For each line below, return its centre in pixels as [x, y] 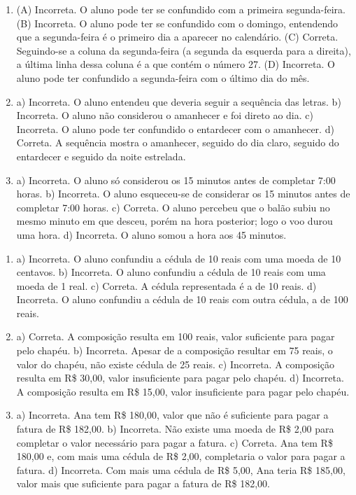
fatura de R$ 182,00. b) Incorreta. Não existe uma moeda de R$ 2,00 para [175, 429]
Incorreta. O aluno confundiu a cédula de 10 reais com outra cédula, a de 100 [182, 299]
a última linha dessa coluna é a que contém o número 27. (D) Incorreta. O [176, 64]
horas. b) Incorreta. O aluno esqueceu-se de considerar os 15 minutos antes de [183, 194]
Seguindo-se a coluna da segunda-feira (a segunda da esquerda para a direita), [184, 50]
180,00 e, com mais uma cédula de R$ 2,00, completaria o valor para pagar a [181, 456]
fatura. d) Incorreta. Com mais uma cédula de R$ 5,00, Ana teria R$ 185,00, [181, 469]
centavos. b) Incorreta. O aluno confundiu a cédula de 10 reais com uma [171, 272]
